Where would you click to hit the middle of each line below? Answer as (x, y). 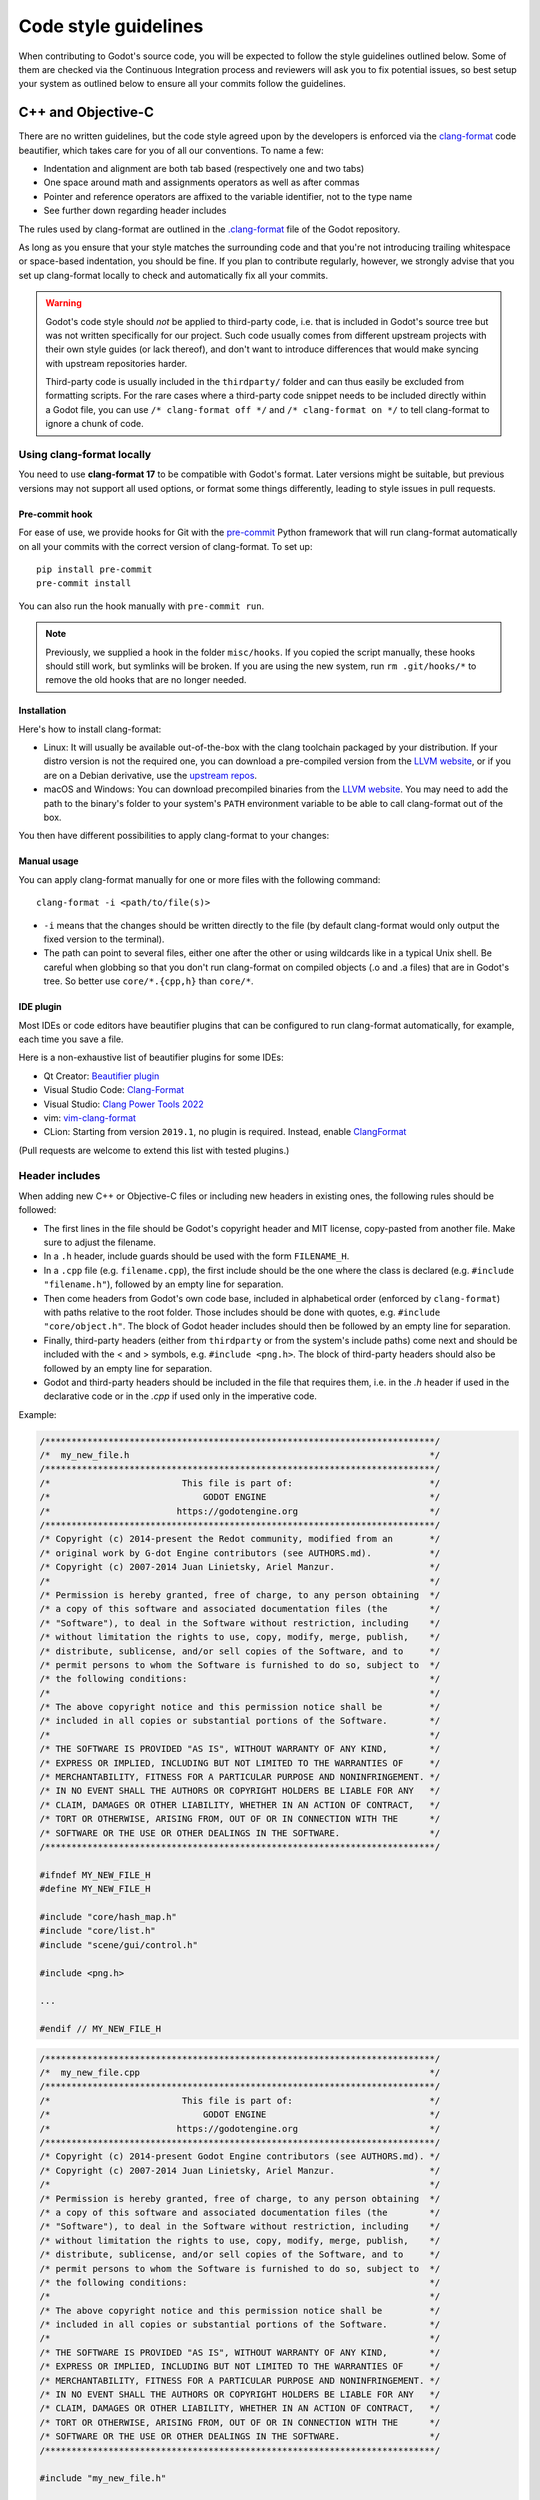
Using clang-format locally (85, 455)
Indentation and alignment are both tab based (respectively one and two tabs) (204, 169)
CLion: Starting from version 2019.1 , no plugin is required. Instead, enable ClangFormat (225, 1132)
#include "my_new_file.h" (103, 2478)
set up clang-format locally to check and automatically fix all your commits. (173, 275)
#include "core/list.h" (98, 1931)
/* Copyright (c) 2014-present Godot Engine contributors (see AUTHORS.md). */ (240, 2156)
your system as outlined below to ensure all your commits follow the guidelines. (182, 84)
